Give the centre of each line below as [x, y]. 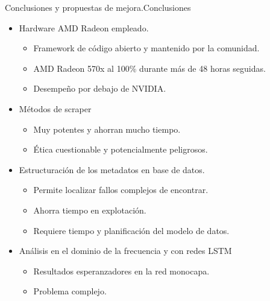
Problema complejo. [70, 291]
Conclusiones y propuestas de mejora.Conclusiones [98, 7]
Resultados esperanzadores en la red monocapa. [121, 271]
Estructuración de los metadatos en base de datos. [112, 169]
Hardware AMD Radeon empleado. [84, 27]
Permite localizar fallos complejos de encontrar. [121, 190]
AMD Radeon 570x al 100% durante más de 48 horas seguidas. [149, 68]
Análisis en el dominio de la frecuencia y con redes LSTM [125, 251]
